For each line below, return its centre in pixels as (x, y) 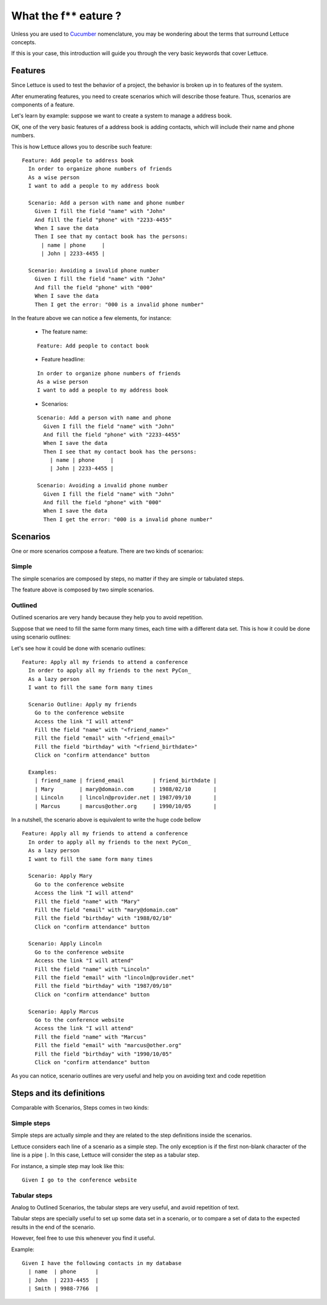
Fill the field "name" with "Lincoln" (92, 969)
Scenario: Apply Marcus (64, 1011)
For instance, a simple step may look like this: (68, 1166)
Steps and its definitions (58, 1093)
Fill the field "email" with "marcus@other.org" (108, 1045)
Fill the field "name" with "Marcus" (90, 1037)
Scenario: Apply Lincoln (65, 944)
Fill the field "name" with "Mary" (87, 901)
